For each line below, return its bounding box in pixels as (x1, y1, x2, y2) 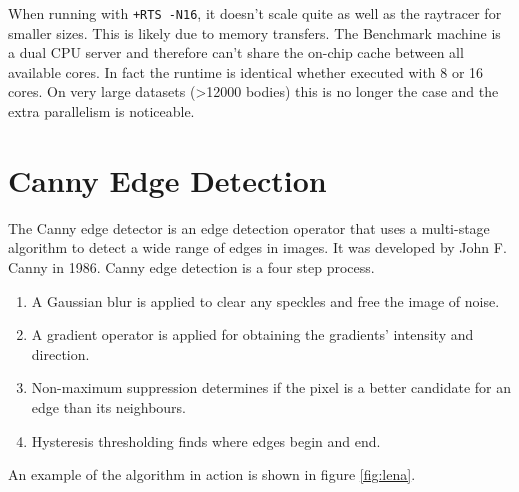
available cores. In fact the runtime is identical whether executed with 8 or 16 (8, 61, 484, 82)
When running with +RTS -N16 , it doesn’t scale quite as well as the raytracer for (8, 3, 502, 23)
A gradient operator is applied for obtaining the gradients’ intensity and (31, 324, 474, 345)
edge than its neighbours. (31, 396, 187, 417)
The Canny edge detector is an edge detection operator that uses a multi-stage (8, 217, 490, 238)
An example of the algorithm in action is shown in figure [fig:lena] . (8, 464, 416, 485)
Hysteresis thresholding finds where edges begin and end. (31, 430, 381, 451)
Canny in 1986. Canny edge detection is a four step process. (8, 256, 375, 277)
